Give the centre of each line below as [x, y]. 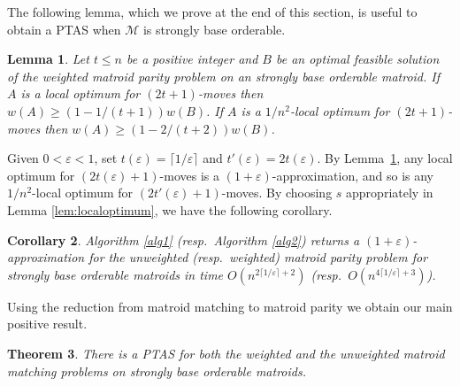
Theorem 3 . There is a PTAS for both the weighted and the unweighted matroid [226, 353]
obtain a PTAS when [64, 29]
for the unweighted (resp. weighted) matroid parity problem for [258, 257]
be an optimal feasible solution [357, 59]
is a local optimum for [80, 93]
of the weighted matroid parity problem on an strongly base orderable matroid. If [224, 76]
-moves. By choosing [277, 193]
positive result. [47, 324]
